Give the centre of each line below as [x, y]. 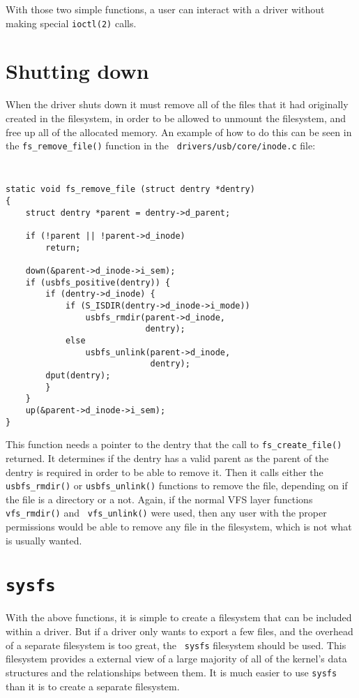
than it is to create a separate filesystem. [93, 686]
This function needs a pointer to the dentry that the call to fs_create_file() [174, 444]
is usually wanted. [44, 540]
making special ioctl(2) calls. [71, 23]
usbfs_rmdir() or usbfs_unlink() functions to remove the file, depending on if [177, 485]
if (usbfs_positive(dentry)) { [98, 282]
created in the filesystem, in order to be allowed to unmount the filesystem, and [176, 118]
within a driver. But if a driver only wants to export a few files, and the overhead [179, 631]
